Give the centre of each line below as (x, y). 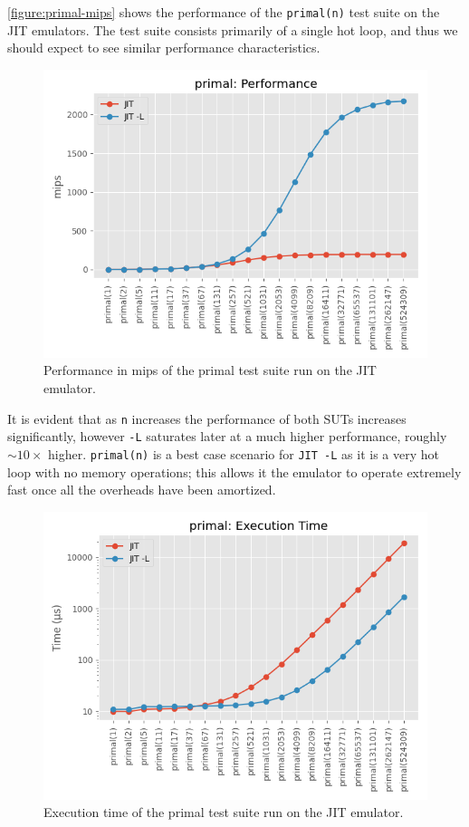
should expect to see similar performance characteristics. (164, 48)
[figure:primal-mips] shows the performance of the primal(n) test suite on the (224, 12)
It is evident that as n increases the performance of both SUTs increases (207, 418)
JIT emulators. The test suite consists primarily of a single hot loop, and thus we (233, 29)
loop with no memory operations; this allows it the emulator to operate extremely (234, 471)
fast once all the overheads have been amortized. (142, 490)
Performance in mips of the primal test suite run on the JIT (210, 370)
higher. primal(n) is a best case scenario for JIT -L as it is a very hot (244, 453)
